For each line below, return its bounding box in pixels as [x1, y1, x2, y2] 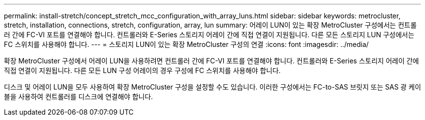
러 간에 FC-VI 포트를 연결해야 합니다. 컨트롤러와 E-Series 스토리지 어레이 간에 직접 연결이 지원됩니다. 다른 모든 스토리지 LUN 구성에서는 [4, 30, 414, 39]
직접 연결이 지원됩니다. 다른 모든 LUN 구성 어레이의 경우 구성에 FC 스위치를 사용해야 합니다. [4, 66, 281, 75]
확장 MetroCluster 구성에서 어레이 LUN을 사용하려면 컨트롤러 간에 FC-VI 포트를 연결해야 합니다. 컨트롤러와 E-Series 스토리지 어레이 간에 [4, 57, 419, 65]
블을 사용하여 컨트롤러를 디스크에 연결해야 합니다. [4, 92, 153, 101]
